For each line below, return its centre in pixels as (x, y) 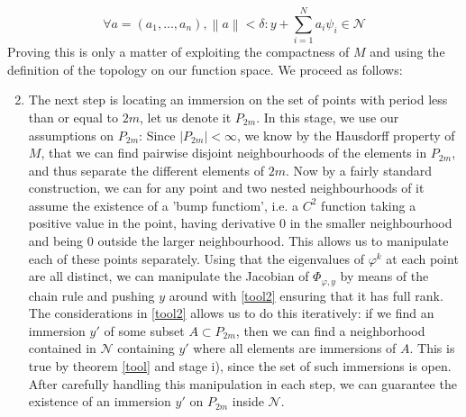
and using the (407, 52)
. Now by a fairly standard (358, 170)
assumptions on (71, 135)
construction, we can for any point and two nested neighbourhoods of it (226, 188)
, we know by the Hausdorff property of (346, 135)
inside (248, 401)
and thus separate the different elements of (146, 170)
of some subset (144, 330)
